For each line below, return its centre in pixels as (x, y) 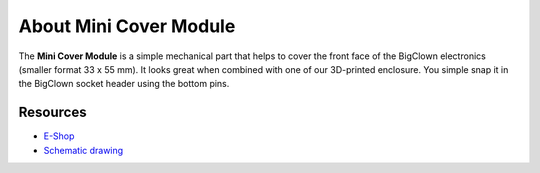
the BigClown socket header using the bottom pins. (124, 84)
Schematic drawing (83, 150)
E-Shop (59, 136)
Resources (52, 112)
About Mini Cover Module (127, 26)
